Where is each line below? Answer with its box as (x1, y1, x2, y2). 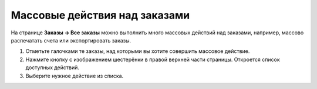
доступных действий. (25, 64, 79, 71)
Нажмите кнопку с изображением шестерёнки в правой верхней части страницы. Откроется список (25, 56, 280, 63)
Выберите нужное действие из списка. (25, 72, 124, 79)
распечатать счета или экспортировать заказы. (11, 37, 131, 44)
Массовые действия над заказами (11, 9, 190, 22)
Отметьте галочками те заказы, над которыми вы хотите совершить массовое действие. (25, 48, 250, 55)
